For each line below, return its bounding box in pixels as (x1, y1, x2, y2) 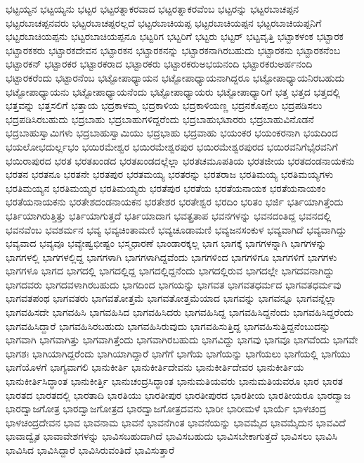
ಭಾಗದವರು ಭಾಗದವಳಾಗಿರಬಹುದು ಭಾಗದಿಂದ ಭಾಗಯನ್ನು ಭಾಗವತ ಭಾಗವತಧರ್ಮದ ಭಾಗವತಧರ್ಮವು (6, 277, 342, 291)
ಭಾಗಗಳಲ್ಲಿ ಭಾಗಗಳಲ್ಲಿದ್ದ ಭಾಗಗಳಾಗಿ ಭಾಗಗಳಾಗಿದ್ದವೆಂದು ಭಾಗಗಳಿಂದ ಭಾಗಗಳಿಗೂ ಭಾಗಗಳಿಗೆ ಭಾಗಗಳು (6, 249, 337, 264)
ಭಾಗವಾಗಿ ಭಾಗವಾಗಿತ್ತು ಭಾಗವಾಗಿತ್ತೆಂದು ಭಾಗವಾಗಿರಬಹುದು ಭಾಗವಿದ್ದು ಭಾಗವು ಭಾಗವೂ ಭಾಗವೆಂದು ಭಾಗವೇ (6, 332, 358, 347)
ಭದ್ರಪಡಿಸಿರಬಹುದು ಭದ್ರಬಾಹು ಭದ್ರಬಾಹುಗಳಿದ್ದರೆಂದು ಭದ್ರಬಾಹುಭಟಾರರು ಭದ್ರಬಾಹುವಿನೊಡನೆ (6, 111, 314, 126)
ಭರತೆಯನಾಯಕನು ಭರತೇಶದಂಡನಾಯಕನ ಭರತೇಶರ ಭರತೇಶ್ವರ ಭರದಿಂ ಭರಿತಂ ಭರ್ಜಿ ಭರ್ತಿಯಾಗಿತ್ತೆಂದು (6, 194, 344, 209)
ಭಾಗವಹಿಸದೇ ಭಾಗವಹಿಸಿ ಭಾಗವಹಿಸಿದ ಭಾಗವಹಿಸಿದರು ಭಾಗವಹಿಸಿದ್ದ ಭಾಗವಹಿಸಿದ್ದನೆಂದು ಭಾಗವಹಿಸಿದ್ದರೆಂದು (6, 305, 354, 319)
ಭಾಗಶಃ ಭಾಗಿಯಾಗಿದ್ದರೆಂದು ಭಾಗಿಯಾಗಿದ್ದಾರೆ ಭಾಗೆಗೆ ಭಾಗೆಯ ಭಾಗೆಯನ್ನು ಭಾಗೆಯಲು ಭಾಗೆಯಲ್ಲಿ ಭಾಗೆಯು (6, 345, 351, 360)
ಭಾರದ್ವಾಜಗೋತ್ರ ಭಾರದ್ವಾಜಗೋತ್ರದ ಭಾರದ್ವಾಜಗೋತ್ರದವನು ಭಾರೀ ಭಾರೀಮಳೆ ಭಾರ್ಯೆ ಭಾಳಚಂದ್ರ (6, 401, 327, 416)
